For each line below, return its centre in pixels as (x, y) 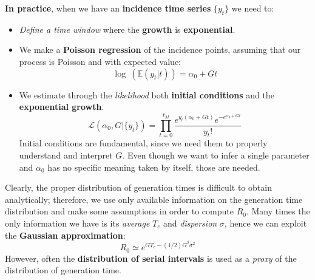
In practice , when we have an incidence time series (108, 8)
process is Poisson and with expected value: (100, 61)
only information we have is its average (77, 223)
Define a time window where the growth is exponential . (127, 29)
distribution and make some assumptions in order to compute (119, 211)
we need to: (253, 8)
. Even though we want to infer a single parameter (216, 155)
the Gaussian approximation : (65, 235)
